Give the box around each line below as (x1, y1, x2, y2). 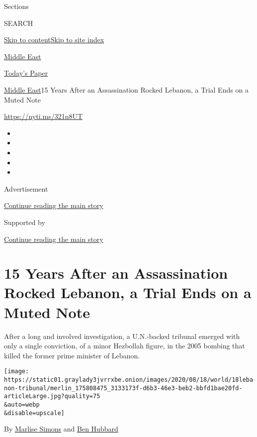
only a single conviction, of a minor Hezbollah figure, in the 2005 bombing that (4, 340, 245, 351)
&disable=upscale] (4, 409, 65, 417)
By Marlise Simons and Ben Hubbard (4, 424, 118, 434)
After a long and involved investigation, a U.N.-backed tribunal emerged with (4, 330, 240, 341)
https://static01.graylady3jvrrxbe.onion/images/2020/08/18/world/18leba (4, 376, 254, 384)
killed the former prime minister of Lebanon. (4, 350, 140, 360)
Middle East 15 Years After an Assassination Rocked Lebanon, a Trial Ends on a (4, 84, 249, 95)
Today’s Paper (4, 68, 48, 78)
